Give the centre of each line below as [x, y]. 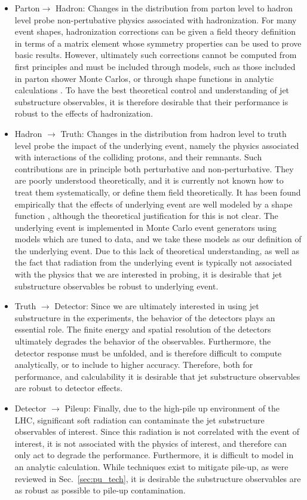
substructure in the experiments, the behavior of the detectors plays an [145, 317]
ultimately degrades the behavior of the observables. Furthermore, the [143, 341]
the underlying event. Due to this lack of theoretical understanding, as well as [157, 250]
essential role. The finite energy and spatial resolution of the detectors [143, 329]
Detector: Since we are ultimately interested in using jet [157, 306]
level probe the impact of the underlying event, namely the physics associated [157, 145]
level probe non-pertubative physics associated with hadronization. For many [156, 19]
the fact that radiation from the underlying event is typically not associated [153, 262]
